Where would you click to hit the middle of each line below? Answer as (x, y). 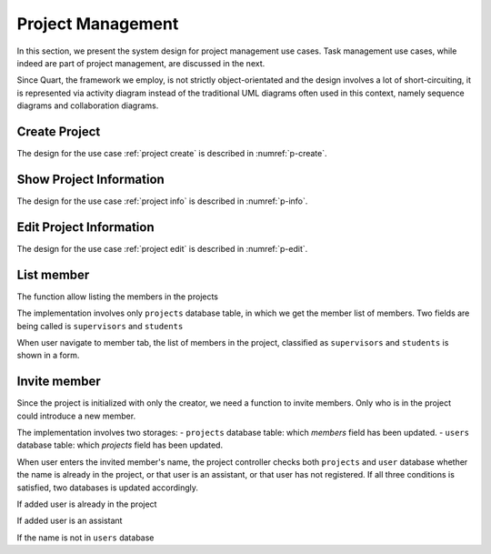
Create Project (59, 131)
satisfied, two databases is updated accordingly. (108, 488)
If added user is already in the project (87, 504)
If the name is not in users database (85, 538)
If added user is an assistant (70, 521)
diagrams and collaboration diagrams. (88, 106)
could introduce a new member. (76, 416)
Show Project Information (91, 179)
